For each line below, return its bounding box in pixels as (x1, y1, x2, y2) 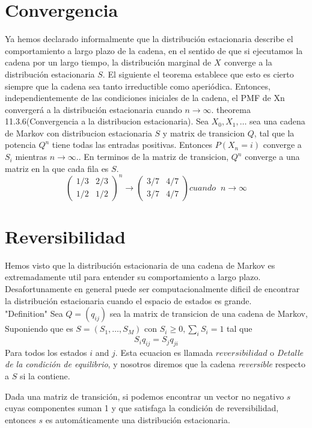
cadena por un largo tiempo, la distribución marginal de (5, 56, 212, 69)
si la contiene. (19, 370, 70, 382)
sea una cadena (249, 115, 305, 127)
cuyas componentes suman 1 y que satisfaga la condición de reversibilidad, (5, 402, 279, 414)
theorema (216, 103, 251, 115)
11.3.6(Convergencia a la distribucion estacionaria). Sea (5, 115, 209, 127)
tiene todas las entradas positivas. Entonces (52, 138, 213, 151)
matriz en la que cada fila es (5, 162, 109, 174)
